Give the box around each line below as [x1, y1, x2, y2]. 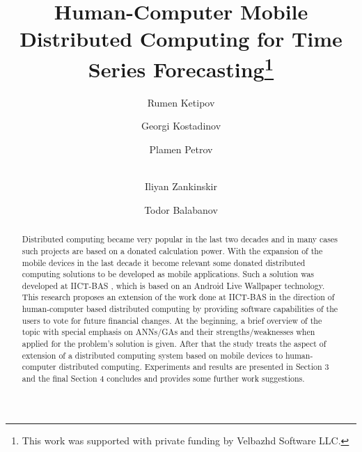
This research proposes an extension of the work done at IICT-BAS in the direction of [22, 291, 335, 303]
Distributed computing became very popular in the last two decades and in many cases [22, 233, 338, 245]
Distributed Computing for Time [19, 24, 343, 53]
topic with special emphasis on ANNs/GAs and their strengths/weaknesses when [22, 326, 315, 338]
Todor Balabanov [144, 202, 218, 217]
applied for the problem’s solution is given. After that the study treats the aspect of [22, 338, 326, 350]
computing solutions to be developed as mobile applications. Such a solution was [22, 268, 315, 280]
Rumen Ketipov [147, 95, 215, 109]
